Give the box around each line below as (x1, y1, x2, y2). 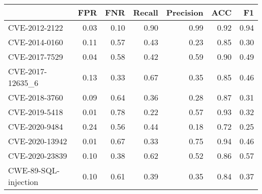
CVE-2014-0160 (8, 36, 63, 48)
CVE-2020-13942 (8, 135, 68, 147)
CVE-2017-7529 (8, 51, 63, 62)
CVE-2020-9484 (8, 121, 63, 132)
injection (8, 176, 39, 187)
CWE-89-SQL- (8, 164, 60, 176)
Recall (133, 7, 158, 18)
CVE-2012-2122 (8, 22, 63, 33)
